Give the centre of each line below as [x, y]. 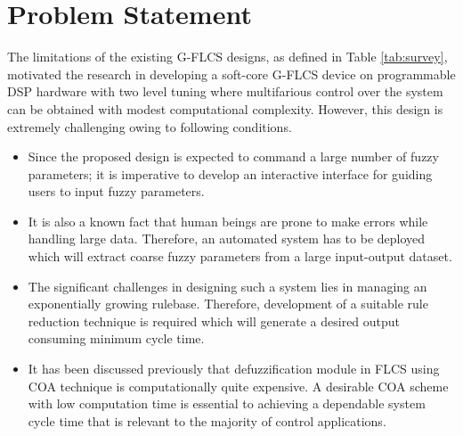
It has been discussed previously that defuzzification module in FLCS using [234, 369]
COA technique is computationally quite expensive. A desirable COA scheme [238, 386]
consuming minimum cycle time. [116, 338]
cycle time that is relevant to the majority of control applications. [207, 420]
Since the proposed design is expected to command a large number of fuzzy [233, 156]
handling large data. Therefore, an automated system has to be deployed [227, 239]
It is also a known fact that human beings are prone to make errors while [228, 221]
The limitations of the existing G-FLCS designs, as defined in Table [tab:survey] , [227, 57]
